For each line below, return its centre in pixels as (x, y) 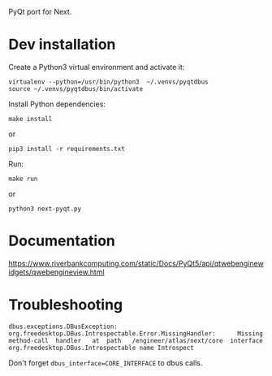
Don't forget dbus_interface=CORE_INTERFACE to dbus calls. (106, 363)
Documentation (62, 241)
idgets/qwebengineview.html (56, 272)
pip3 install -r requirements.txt (67, 149)
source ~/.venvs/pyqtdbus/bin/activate (76, 89)
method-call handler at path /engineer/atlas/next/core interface (136, 340)
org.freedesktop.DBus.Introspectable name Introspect (101, 348)
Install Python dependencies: (57, 104)
